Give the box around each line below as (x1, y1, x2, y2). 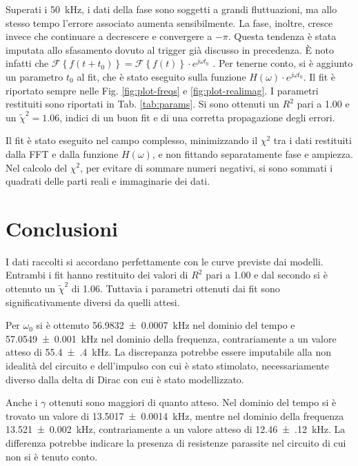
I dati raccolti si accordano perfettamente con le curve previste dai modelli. (6, 254, 324, 268)
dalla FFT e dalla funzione (6, 146, 119, 161)
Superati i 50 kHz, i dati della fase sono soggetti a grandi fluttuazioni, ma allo (6, 2, 337, 16)
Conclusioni (6, 214, 118, 242)
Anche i (6, 395, 38, 409)
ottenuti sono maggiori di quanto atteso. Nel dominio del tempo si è (49, 395, 337, 409)
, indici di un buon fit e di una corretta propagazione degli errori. (59, 110, 335, 124)
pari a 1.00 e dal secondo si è (206, 267, 328, 282)
